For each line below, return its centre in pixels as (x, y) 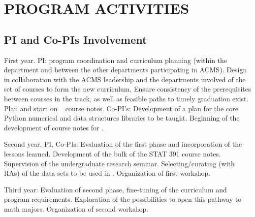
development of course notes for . (54, 127)
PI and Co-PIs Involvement (76, 39)
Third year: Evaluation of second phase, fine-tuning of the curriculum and (115, 189)
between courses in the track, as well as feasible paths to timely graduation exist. (126, 98)
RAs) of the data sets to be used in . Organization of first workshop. (107, 173)
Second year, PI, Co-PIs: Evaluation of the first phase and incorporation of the (123, 144)
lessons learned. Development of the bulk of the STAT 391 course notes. (112, 153)
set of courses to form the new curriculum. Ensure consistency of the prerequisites (127, 89)
